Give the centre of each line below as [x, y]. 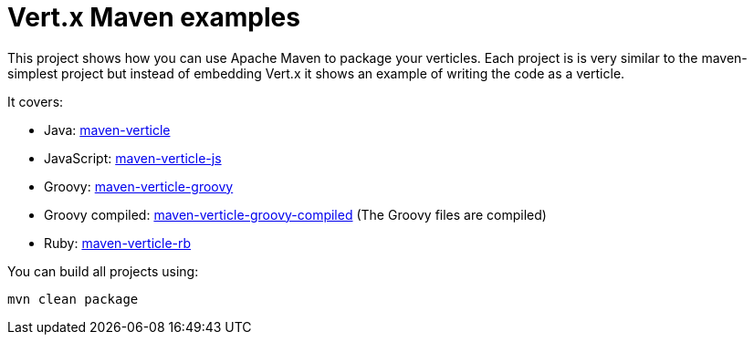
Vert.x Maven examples [154, 17]
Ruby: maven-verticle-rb [118, 243]
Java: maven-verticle [107, 130]
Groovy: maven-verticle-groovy [139, 186]
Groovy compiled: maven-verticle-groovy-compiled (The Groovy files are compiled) [295, 214]
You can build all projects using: [103, 271]
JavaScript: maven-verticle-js [133, 158]
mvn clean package [73, 299]
